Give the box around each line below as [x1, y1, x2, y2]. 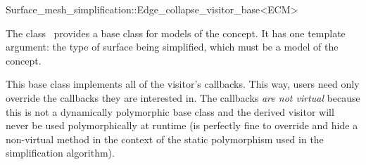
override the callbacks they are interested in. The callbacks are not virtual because [6, 90, 360, 105]
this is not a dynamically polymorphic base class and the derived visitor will [6, 104, 334, 119]
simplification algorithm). [6, 145, 115, 160]
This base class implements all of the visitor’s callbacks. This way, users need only [6, 77, 360, 91]
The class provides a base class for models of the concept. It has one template [6, 25, 346, 40]
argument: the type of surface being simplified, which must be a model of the [6, 39, 339, 54]
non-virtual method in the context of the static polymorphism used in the [6, 131, 324, 146]
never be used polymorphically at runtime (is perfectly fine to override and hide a [6, 118, 358, 133]
